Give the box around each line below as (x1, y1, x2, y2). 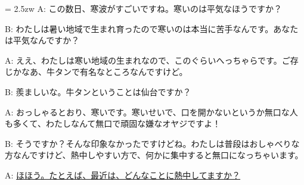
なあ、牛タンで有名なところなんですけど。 (21, 65, 188, 78)
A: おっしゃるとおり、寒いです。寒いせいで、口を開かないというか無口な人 (5, 105, 298, 118)
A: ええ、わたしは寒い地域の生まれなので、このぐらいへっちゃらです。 (5, 54, 282, 66)
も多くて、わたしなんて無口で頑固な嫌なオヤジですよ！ (5, 117, 221, 130)
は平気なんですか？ (5, 34, 80, 46)
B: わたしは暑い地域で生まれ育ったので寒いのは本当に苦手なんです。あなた (5, 22, 299, 35)
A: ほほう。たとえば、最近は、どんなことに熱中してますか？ (5, 168, 241, 181)
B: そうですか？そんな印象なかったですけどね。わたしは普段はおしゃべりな (5, 137, 300, 149)
